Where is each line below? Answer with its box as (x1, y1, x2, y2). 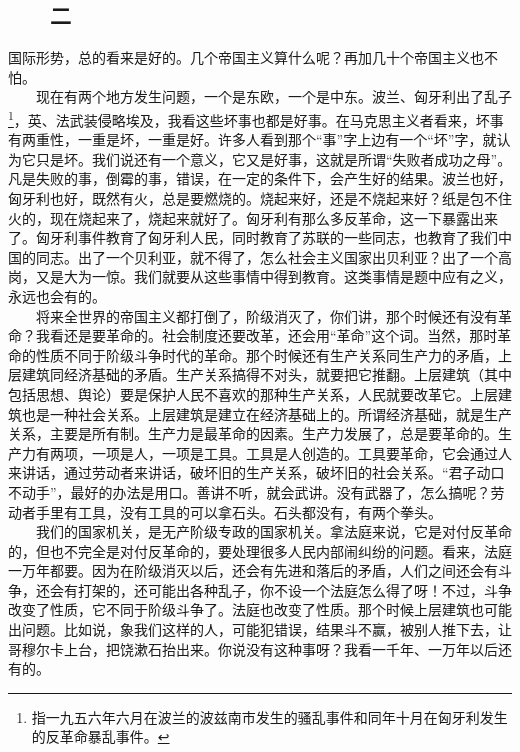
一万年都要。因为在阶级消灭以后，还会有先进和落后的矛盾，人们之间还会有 (8, 560, 498, 581)
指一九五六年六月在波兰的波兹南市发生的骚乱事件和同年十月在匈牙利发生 (31, 706, 508, 727)
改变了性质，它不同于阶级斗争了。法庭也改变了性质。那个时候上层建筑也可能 (8, 599, 512, 620)
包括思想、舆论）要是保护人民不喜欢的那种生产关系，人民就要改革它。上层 (8, 383, 498, 404)
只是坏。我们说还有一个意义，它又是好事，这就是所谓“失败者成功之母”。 (35, 148, 512, 169)
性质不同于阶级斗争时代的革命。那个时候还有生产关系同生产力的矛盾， (35, 344, 498, 365)
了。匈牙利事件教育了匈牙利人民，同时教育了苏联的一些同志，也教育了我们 (8, 227, 498, 248)
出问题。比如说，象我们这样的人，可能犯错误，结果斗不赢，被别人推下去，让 (8, 619, 512, 640)
